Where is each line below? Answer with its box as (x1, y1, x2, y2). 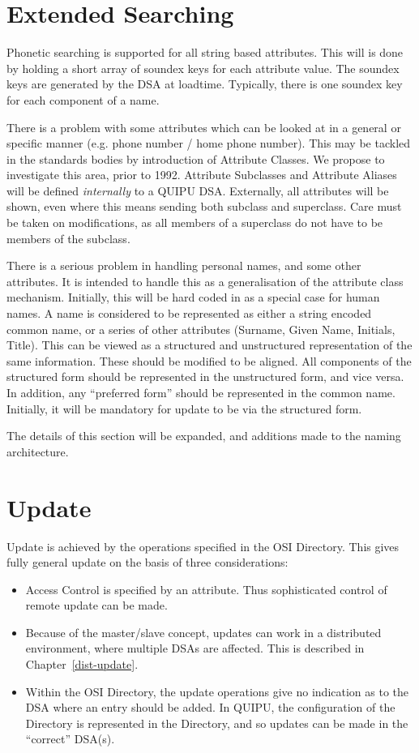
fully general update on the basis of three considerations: (6, 554, 289, 571)
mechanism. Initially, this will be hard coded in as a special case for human (6, 289, 380, 306)
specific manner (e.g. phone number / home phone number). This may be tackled (6, 135, 411, 152)
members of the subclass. (6, 229, 130, 246)
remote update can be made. (25, 597, 168, 614)
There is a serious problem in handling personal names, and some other (6, 257, 361, 274)
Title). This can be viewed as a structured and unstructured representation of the (6, 336, 413, 353)
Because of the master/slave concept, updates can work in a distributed (25, 623, 382, 640)
